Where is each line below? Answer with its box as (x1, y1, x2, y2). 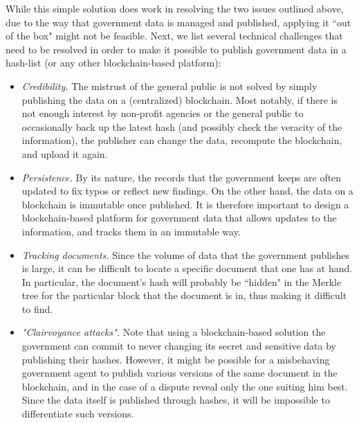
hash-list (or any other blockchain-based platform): (6, 55, 221, 70)
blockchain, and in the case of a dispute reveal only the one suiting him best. (21, 379, 348, 393)
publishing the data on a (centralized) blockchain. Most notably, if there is (21, 92, 338, 107)
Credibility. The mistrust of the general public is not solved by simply (21, 78, 317, 93)
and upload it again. (21, 146, 108, 161)
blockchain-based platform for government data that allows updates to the (21, 210, 337, 225)
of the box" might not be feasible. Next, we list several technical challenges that (6, 28, 343, 43)
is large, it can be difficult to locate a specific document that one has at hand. (21, 261, 353, 276)
